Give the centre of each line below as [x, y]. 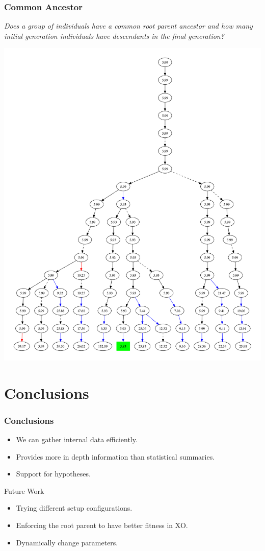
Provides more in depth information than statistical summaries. [115, 456]
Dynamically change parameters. [67, 542]
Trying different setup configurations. [74, 508]
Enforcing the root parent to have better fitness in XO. [102, 525]
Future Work [24, 490]
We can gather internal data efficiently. [77, 439]
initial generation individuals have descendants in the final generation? [114, 35]
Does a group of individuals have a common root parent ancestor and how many [128, 26]
